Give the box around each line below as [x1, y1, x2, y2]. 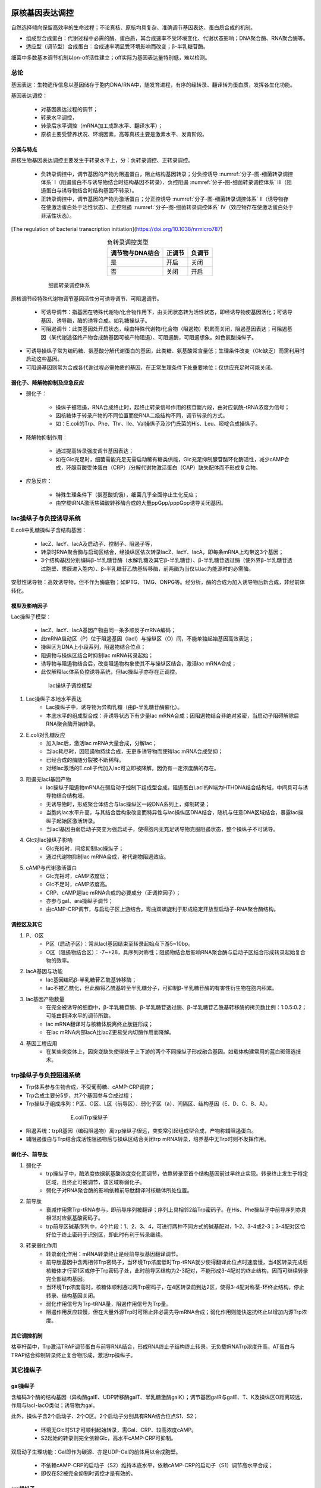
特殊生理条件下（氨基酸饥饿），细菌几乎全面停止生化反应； [55, 491, 199, 498]
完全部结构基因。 [46, 1275, 88, 1282]
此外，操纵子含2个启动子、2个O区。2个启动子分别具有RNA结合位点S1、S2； [11, 1412, 199, 1420]
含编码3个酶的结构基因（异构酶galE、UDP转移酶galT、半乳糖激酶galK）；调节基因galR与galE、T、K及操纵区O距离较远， [11, 1393, 306, 1401]
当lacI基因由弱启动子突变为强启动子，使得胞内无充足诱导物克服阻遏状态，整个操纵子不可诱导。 [46, 825, 279, 833]
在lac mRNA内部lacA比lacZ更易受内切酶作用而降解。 [46, 1029, 175, 1036]
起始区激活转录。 [56, 817, 98, 824]
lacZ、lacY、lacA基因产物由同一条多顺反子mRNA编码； [40, 627, 177, 634]
